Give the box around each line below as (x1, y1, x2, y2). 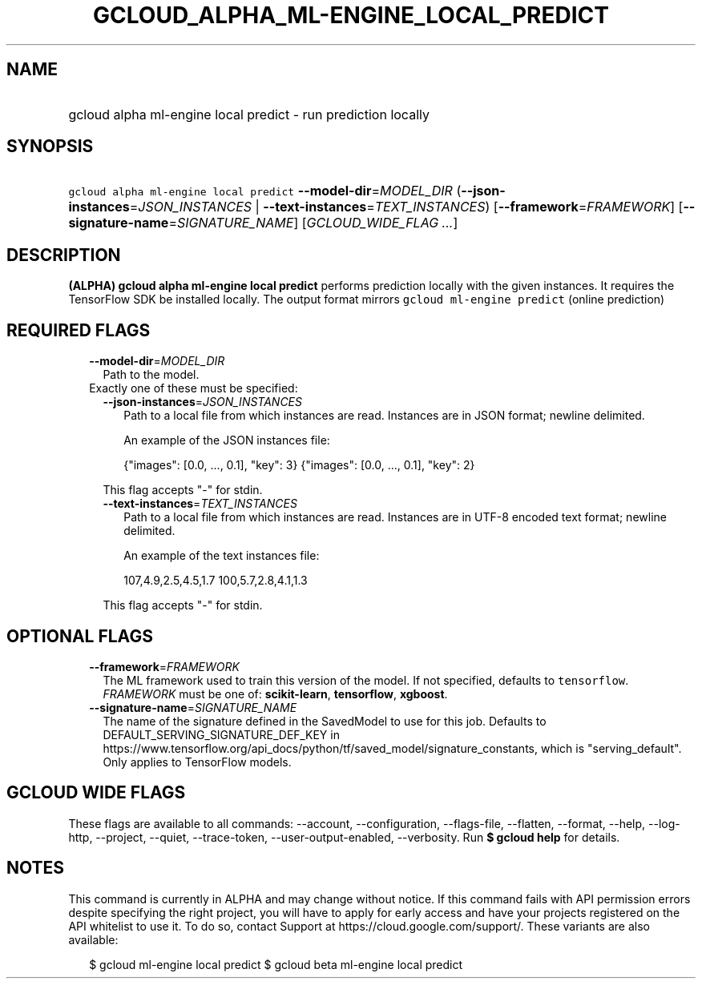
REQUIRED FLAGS (6, 320, 151, 340)
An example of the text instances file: (123, 549, 320, 563)
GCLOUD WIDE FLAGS (6, 782, 186, 803)
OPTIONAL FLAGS (6, 625, 153, 646)
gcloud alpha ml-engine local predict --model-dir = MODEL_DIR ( (68, 183, 462, 199)
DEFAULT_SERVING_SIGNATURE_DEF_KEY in (103, 727, 340, 742)
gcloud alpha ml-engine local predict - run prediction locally (68, 106, 430, 123)
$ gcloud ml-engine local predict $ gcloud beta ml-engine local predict (89, 957, 463, 971)
